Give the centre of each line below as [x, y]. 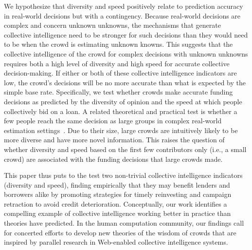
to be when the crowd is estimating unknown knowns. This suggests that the [118, 44]
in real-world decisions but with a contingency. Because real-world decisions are [122, 15]
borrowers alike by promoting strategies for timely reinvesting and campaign [118, 194]
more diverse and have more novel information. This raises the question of [114, 140]
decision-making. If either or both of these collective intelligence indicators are [120, 73]
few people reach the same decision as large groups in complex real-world [113, 121]
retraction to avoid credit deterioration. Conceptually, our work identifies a [116, 203]
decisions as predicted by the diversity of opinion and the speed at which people [123, 101]
